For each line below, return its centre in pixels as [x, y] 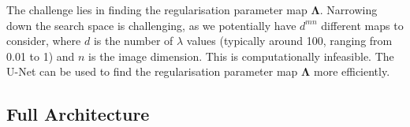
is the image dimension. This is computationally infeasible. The [241, 56]
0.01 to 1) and [41, 56]
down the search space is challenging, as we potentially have [151, 25]
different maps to [362, 25]
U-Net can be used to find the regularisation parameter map [152, 71]
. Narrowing [348, 9]
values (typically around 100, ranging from [289, 41]
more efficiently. [352, 71]
